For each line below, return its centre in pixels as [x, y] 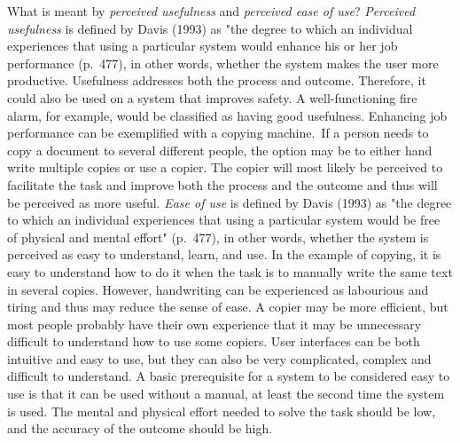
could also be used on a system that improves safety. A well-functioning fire [212, 97]
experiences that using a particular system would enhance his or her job [203, 46]
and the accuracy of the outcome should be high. [140, 428]
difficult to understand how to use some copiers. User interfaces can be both [214, 341]
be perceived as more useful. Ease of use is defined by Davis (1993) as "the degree [230, 202]
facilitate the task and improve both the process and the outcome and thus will [222, 184]
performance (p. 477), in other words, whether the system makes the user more [223, 63]
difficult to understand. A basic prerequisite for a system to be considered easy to [229, 376]
